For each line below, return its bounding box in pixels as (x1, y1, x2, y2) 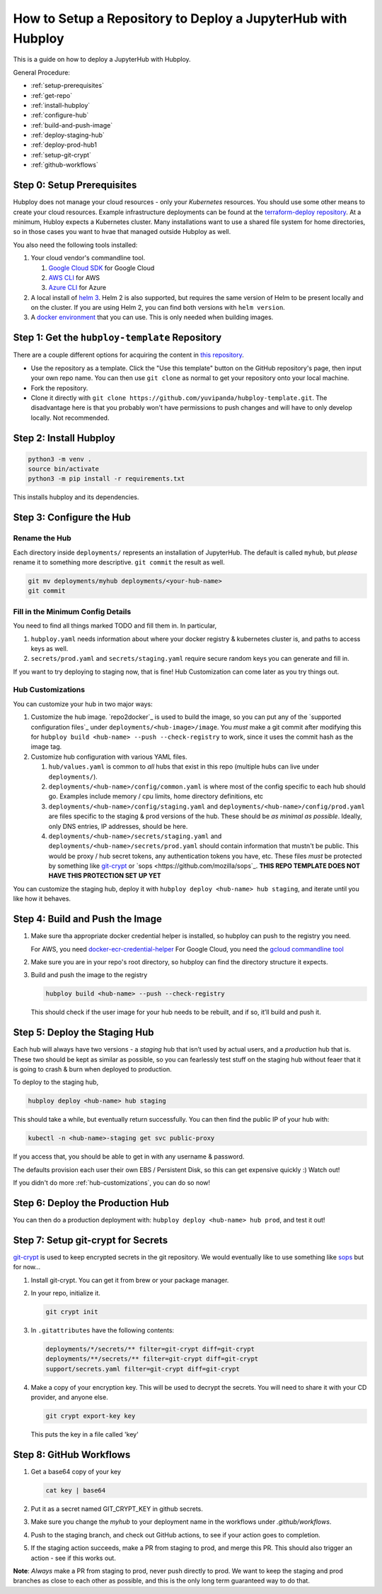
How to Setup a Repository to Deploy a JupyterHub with (13, 11, 347, 26)
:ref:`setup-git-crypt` (30, 150, 92, 159)
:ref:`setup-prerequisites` (30, 82, 104, 90)
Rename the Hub (13, 533, 72, 543)
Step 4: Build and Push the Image (13, 913, 162, 925)
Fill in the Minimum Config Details (13, 606, 132, 616)
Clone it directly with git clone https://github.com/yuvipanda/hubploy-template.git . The (30, 394, 328, 402)
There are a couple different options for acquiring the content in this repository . (13, 351, 244, 360)
